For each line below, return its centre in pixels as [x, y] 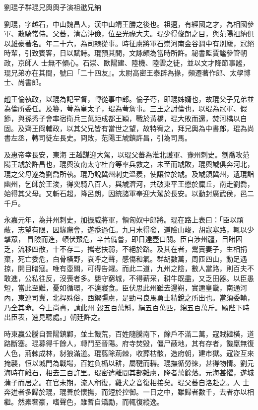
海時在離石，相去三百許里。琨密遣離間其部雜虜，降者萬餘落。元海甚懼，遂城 [129, 373]
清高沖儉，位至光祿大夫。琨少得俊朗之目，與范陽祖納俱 [163, 34]
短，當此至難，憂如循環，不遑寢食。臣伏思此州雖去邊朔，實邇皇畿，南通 [122, 288]
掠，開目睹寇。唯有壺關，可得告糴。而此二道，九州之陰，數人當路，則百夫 [126, 268]
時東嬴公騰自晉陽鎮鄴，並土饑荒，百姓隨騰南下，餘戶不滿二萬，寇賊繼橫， [126, 333]
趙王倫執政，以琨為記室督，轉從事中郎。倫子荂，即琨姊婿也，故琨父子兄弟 [126, 99]
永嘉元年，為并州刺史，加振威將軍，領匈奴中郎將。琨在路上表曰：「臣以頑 [124, 220]
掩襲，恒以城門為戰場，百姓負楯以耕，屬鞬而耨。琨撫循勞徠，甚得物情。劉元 [129, 363]
